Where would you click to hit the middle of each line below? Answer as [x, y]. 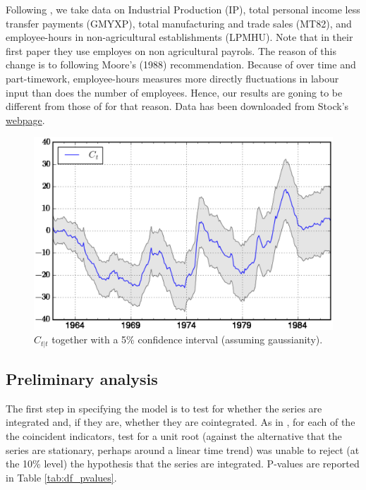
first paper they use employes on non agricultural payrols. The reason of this [171, 50]
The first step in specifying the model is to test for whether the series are [164, 408]
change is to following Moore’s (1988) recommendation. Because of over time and [181, 65]
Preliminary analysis [82, 379]
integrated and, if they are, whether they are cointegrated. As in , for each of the [181, 422]
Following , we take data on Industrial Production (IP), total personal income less [183, 9]
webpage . [25, 120]
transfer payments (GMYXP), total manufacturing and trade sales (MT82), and [179, 23]
